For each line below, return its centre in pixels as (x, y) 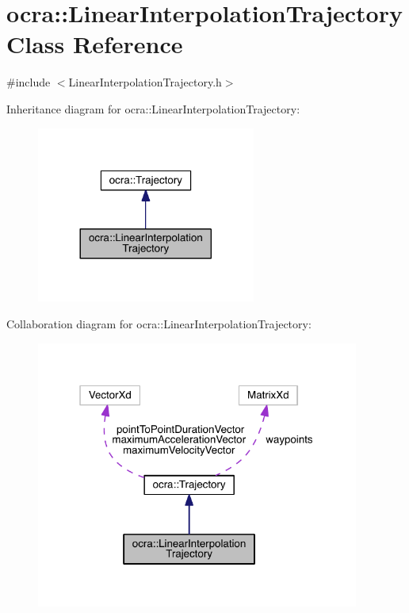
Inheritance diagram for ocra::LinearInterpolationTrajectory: (153, 108)
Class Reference (95, 44)
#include (29, 82)
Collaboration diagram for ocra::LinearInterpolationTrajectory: (159, 323)
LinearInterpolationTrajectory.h (145, 82)
